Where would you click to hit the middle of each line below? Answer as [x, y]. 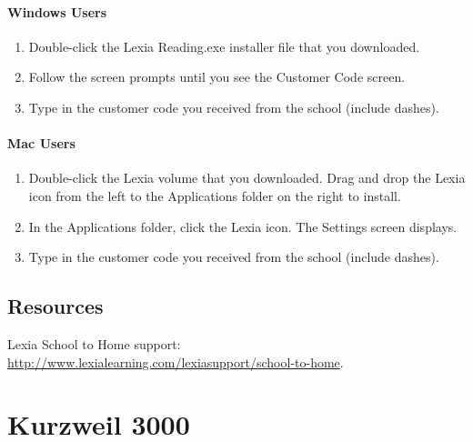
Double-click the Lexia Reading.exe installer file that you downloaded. [224, 46]
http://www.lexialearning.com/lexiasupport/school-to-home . [176, 362]
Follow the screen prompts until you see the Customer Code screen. [217, 77]
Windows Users [57, 11]
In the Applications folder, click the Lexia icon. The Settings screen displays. [243, 226]
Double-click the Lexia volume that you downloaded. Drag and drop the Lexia [247, 178]
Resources [55, 306]
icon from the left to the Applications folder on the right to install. [215, 195]
